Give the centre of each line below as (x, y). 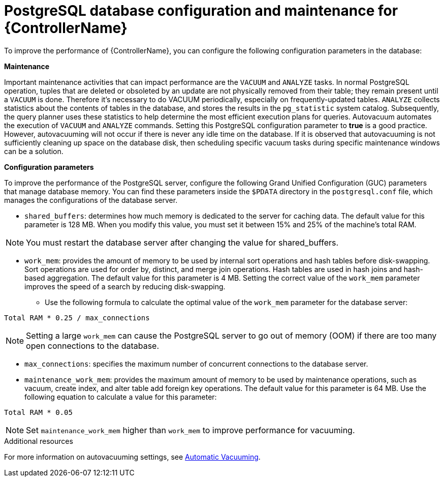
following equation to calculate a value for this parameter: (121, 397)
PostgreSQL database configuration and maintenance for (201, 11)
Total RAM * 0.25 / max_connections (77, 318)
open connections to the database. (93, 345)
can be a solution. (34, 151)
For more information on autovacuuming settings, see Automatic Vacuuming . (132, 457)
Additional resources (39, 441)
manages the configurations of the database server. (91, 200)
